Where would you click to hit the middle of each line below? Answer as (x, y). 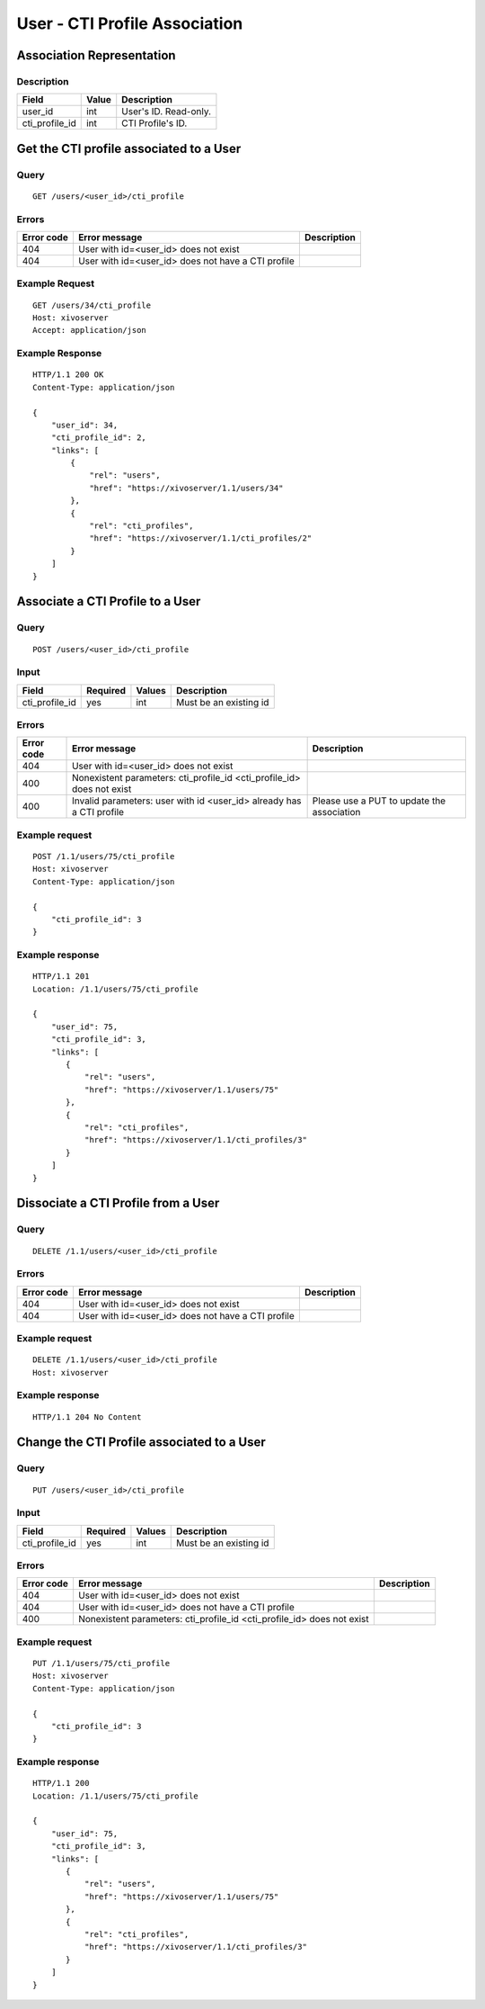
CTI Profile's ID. (154, 123)
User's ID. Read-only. (166, 112)
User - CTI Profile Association (130, 23)
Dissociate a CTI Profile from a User (118, 1203)
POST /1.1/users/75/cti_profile (104, 856)
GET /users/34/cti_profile (92, 305)
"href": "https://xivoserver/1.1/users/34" (186, 488)
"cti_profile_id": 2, (99, 438)
